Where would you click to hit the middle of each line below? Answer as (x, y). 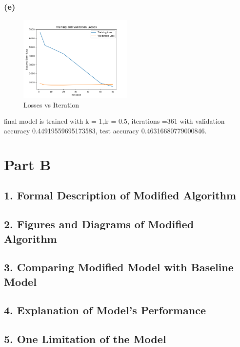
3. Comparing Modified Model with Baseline (119, 267)
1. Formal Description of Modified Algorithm (120, 195)
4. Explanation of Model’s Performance (105, 310)
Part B (28, 164)
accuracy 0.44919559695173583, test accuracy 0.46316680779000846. (105, 130)
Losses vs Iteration (51, 104)
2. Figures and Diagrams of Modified (99, 224)
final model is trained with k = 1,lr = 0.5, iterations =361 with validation (114, 121)
